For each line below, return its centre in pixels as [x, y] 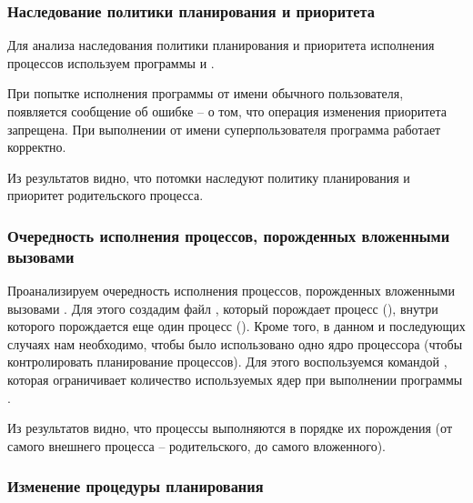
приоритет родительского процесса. [106, 195]
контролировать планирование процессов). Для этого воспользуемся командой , [227, 362]
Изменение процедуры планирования [136, 486]
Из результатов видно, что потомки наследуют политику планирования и [209, 177]
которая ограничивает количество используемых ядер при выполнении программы [235, 380]
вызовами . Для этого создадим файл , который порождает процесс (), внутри [223, 308]
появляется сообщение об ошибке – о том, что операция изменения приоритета [227, 111]
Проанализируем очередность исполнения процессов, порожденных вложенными [231, 291]
